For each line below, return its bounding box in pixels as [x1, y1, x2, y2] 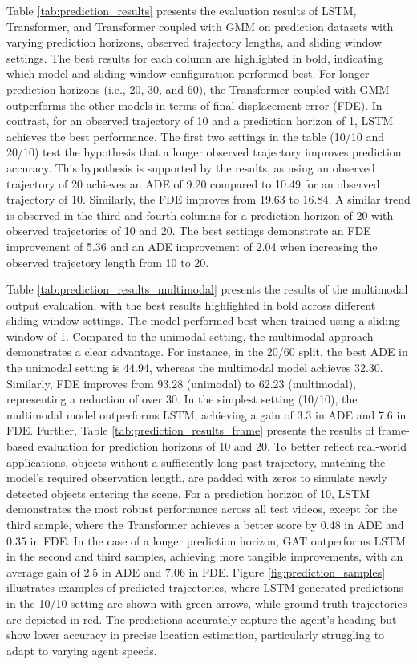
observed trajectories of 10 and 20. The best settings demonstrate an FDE [6, 222, 371, 239]
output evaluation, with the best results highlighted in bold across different [6, 296, 376, 313]
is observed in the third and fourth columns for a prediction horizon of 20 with [6, 206, 394, 223]
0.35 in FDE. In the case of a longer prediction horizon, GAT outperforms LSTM [6, 532, 406, 549]
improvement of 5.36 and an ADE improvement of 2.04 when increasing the [6, 237, 378, 254]
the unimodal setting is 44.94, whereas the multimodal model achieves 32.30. [6, 359, 383, 376]
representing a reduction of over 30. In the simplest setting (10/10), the [6, 391, 358, 407]
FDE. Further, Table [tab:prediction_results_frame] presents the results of [6, 422, 374, 439]
